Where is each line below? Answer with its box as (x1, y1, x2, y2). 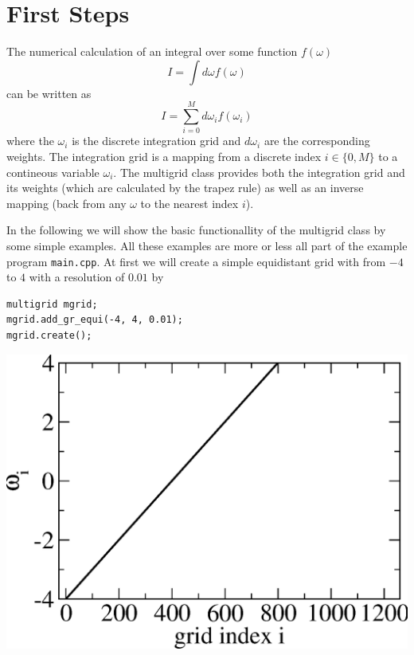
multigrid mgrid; (6, 298, 98, 310)
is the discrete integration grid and (72, 132, 241, 149)
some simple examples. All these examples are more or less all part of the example (6, 237, 408, 253)
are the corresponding (264, 132, 370, 149)
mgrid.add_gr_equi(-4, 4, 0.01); (6, 314, 183, 326)
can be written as (6, 84, 92, 101)
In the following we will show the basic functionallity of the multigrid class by (6, 222, 386, 238)
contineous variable (6, 163, 100, 180)
